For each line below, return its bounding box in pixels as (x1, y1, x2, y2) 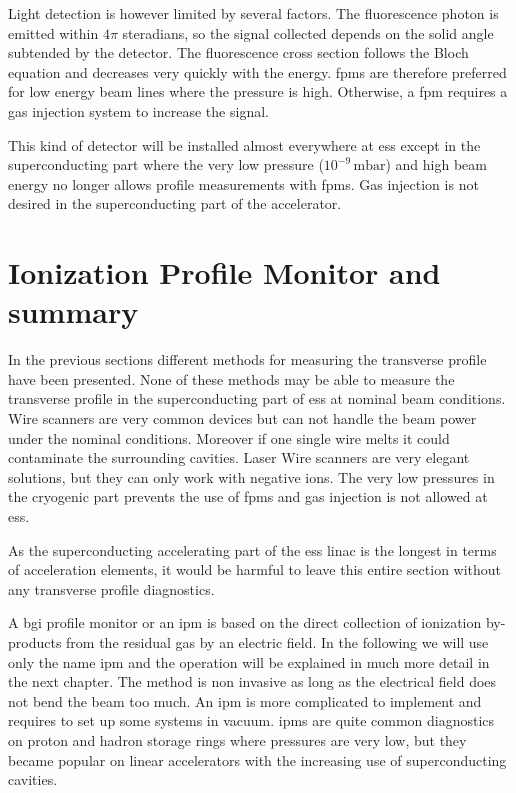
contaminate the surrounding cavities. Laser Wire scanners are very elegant (8, 447, 470, 468)
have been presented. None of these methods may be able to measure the (8, 368, 455, 389)
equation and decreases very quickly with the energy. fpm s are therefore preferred (8, 61, 507, 82)
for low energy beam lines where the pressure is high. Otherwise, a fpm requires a (8, 81, 508, 102)
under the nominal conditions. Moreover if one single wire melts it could (8, 427, 450, 448)
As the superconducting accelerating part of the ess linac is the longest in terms (8, 539, 497, 560)
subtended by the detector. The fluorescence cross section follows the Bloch (8, 42, 469, 63)
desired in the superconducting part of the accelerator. (8, 193, 342, 214)
